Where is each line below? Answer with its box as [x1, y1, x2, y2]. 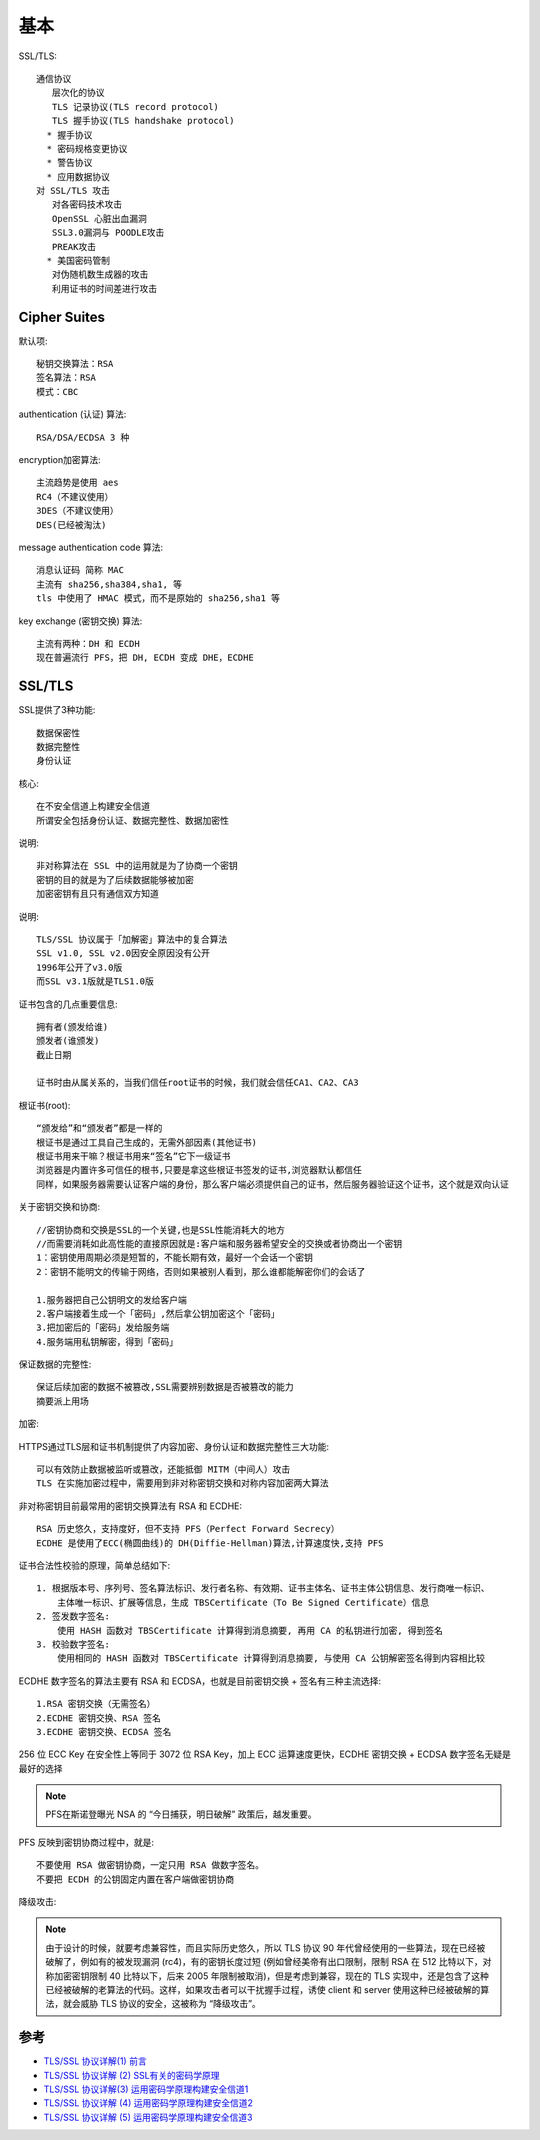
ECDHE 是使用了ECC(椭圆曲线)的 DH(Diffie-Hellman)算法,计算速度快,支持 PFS [36, 1537, 384, 1549]
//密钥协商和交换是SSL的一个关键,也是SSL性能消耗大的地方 [36, 1224, 285, 1235]
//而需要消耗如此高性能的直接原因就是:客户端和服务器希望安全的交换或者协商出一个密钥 [36, 1238, 403, 1249]
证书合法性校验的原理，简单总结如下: [18, 1560, 171, 1571]
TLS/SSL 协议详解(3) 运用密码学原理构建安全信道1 [43, 2083, 249, 2095]
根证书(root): [18, 1099, 71, 1111]
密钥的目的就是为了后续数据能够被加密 [36, 874, 194, 885]
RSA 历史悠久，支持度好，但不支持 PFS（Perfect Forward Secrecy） [36, 1523, 340, 1535]
